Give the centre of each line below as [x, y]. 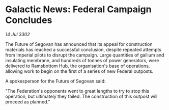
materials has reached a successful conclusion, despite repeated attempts [83, 49]
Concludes [29, 20]
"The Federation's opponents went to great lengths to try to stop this [77, 91]
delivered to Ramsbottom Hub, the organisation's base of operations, [78, 66]
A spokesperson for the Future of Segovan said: [55, 81]
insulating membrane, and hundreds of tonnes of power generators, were [82, 60]
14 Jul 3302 [18, 34]
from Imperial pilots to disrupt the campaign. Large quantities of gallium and [85, 55]
